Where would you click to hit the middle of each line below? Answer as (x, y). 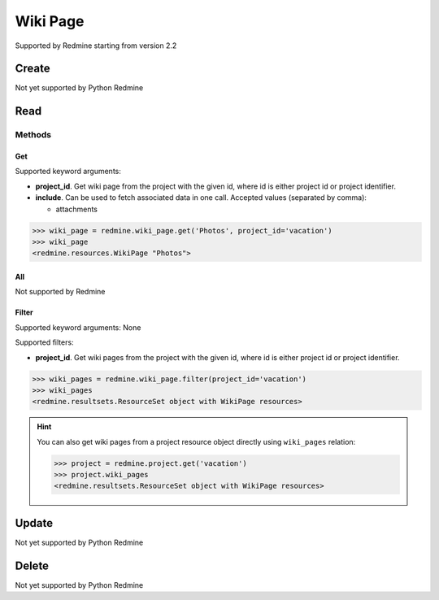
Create (33, 69)
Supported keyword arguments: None (78, 327)
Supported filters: (44, 342)
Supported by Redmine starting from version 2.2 (96, 46)
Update (34, 523)
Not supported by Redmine (60, 292)
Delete (32, 565)
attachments (76, 209)
